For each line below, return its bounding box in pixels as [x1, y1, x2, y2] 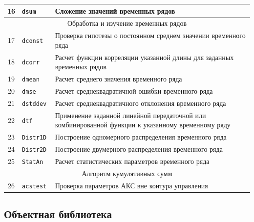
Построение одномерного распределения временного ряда [55, 132, 227, 142]
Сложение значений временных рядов [55, 5, 175, 16]
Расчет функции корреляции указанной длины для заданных [55, 52, 234, 62]
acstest [22, 182, 47, 190]
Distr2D [22, 146, 47, 154]
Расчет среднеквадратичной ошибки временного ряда [55, 86, 213, 96]
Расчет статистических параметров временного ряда [55, 156, 210, 166]
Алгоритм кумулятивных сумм [82, 168, 172, 178]
